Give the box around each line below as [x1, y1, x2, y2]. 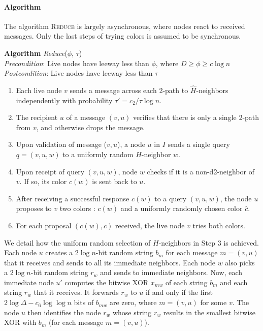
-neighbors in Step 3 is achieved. [158, 237, 259, 248]
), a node [117, 139, 145, 149]
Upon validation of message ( [16, 139, 107, 149]
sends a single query [168, 139, 230, 149]
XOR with [4, 317, 37, 327]
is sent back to [92, 176, 137, 187]
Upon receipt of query [16, 166, 85, 176]
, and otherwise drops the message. [36, 122, 145, 132]
